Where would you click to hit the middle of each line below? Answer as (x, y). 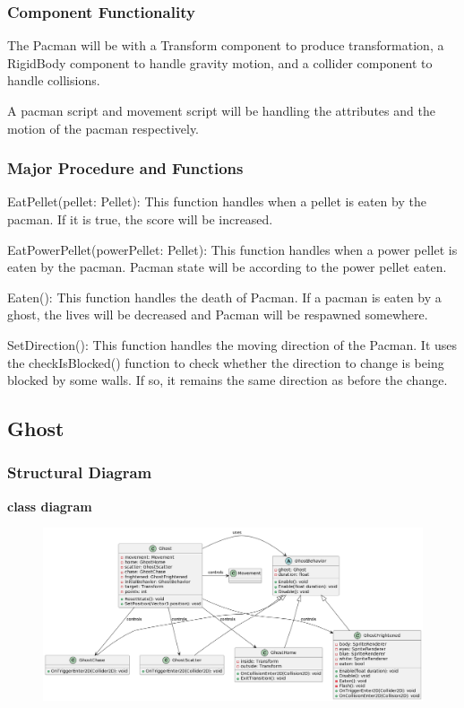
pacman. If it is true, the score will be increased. (140, 219)
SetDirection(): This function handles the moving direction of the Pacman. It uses (232, 344)
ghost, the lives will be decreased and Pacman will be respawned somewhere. (218, 315)
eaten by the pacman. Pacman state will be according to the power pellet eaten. (227, 267)
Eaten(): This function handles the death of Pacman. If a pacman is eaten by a (224, 297)
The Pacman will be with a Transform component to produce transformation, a (226, 45)
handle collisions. (54, 80)
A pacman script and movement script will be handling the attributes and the (221, 110)
